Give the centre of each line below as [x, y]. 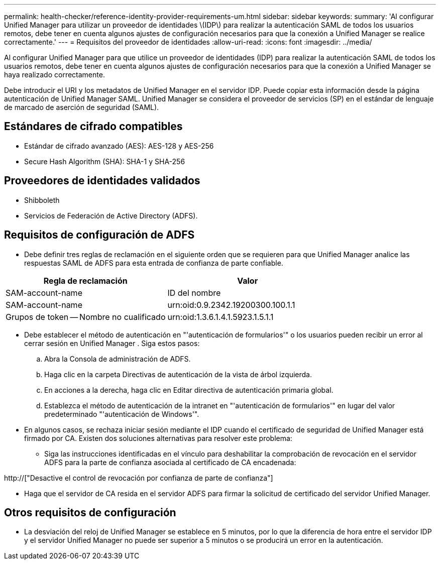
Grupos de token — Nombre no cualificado [86, 317]
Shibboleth [42, 200]
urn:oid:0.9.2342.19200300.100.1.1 [231, 305]
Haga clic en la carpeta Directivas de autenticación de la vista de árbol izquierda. [178, 374]
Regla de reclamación [85, 280]
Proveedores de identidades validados [102, 181]
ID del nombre [194, 293]
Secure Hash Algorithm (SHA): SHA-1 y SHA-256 [105, 161]
